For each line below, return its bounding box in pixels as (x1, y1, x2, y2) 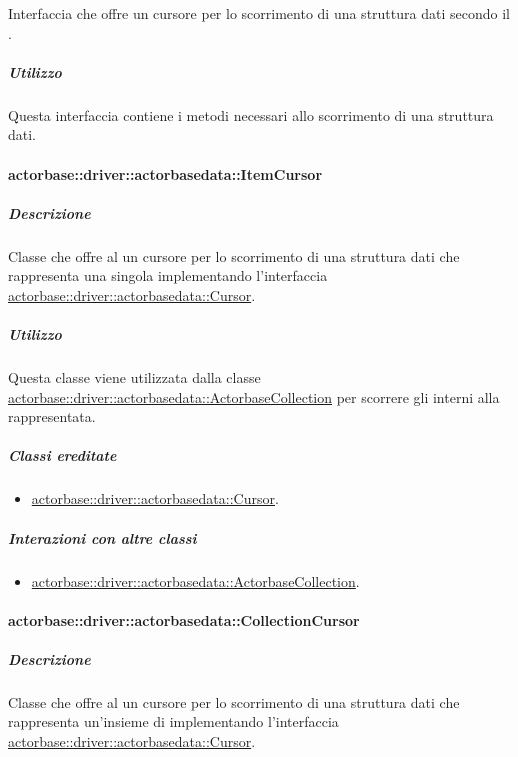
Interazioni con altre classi (8, 527, 197, 548)
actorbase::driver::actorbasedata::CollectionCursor (8, 609, 360, 630)
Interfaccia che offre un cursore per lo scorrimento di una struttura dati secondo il (8, 3, 510, 23)
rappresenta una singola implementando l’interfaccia (8, 265, 328, 286)
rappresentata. (8, 406, 96, 427)
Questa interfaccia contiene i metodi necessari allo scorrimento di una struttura (8, 104, 494, 125)
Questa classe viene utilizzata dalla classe (8, 367, 261, 388)
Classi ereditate (8, 445, 117, 466)
